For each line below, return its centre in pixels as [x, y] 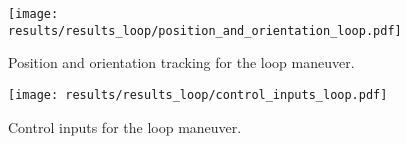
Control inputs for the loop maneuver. [125, 126]
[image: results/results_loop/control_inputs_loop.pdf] [198, 94]
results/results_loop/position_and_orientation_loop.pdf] [205, 30]
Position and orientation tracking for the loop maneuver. [181, 62]
